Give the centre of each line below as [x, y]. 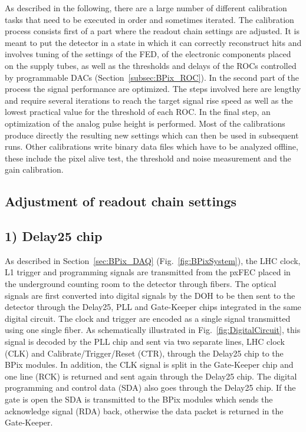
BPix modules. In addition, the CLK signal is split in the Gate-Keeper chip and [149, 365]
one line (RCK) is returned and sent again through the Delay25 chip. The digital [151, 376]
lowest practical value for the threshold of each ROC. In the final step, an [138, 112]
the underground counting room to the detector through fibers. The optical [141, 284]
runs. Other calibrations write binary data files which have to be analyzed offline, [152, 146]
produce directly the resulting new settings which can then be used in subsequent [152, 135]
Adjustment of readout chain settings [121, 201]
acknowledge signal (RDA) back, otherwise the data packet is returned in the [144, 410]
